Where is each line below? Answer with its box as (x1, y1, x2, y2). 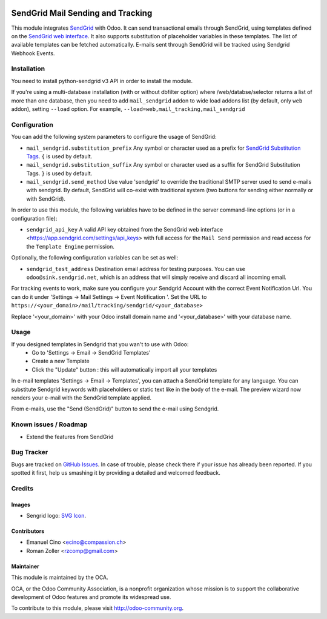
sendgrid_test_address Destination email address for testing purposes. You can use (26, 265, 245, 272)
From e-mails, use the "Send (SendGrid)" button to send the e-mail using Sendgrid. (11, 405, 219, 412)
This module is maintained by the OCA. (11, 574, 108, 581)
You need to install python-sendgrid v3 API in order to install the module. (11, 77, 193, 84)
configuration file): (11, 215, 58, 222)
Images (11, 501, 30, 508)
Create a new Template (31, 358, 90, 365)
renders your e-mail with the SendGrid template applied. (11, 394, 151, 401)
